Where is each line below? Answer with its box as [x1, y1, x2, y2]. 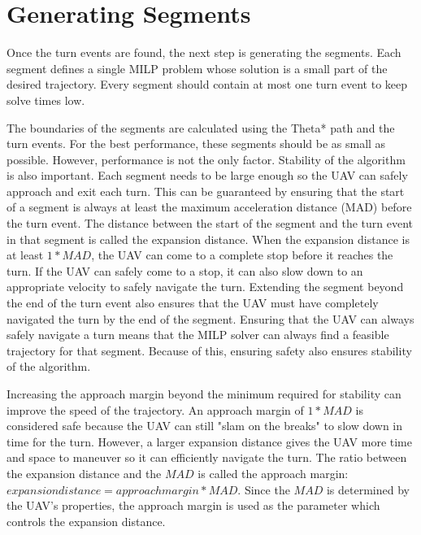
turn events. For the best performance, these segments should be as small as [7, 135, 386, 152]
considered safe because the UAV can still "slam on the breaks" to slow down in [7, 417, 403, 434]
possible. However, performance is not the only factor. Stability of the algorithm [7, 150, 406, 167]
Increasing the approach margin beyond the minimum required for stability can [7, 385, 401, 402]
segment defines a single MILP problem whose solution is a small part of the [7, 59, 388, 76]
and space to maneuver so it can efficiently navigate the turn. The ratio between [7, 449, 407, 466]
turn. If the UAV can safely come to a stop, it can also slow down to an [7, 262, 363, 279]
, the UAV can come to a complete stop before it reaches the [91, 246, 393, 263]
